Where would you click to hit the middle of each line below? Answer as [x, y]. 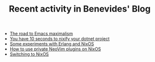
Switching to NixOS [29, 54]
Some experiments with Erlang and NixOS [52, 44]
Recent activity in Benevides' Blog [80, 9]
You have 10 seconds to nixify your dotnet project [60, 39]
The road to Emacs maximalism [41, 34]
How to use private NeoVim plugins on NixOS [55, 49]
